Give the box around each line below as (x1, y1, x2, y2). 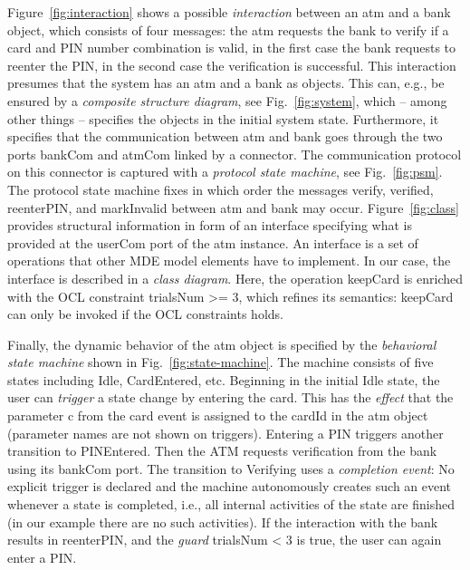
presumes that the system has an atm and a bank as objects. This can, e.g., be (7, 73, 445, 92)
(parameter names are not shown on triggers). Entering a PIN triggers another (7, 423, 444, 442)
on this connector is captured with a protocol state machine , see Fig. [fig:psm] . (7, 162, 443, 181)
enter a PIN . (7, 547, 77, 566)
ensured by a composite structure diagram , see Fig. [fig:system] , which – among (7, 91, 447, 110)
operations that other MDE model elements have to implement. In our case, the (7, 251, 451, 270)
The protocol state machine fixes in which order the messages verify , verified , (7, 179, 434, 198)
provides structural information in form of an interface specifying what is (7, 216, 413, 235)
